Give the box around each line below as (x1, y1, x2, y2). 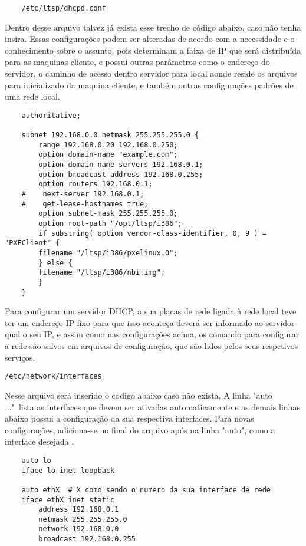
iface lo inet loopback (21, 466, 115, 475)
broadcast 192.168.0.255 (38, 535, 136, 544)
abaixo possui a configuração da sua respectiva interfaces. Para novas (5, 412, 254, 425)
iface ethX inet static (21, 495, 115, 504)
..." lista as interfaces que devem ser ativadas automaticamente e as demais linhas (5, 400, 300, 413)
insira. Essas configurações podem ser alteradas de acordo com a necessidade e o (5, 32, 295, 45)
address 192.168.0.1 (38, 505, 119, 514)
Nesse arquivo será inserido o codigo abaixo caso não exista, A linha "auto (5, 389, 272, 401)
